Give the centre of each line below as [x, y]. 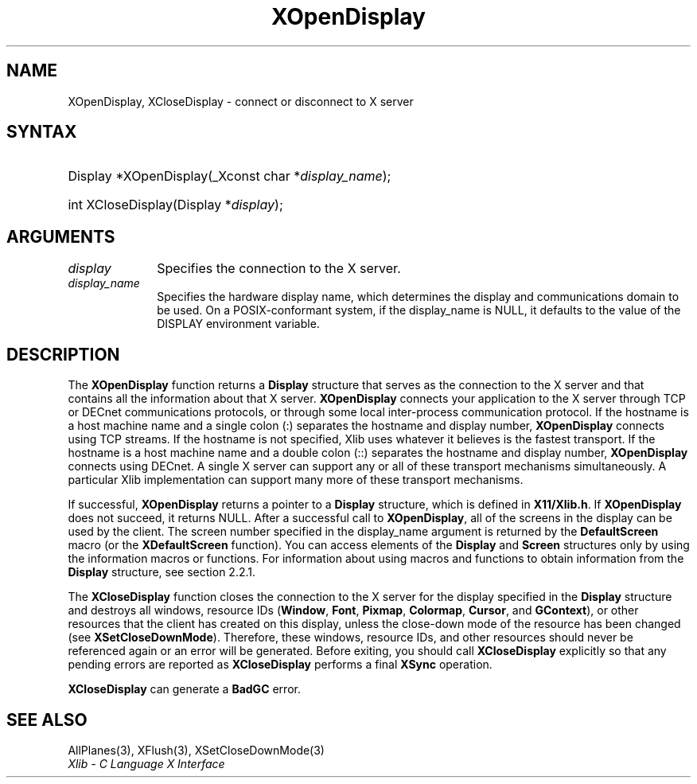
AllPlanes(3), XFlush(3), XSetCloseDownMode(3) [196, 750]
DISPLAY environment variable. [238, 324]
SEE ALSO [47, 720]
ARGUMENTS [61, 236]
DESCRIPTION [63, 354]
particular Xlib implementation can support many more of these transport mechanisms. [296, 480]
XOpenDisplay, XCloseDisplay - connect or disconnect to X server [241, 101]
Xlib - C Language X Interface [146, 763]
